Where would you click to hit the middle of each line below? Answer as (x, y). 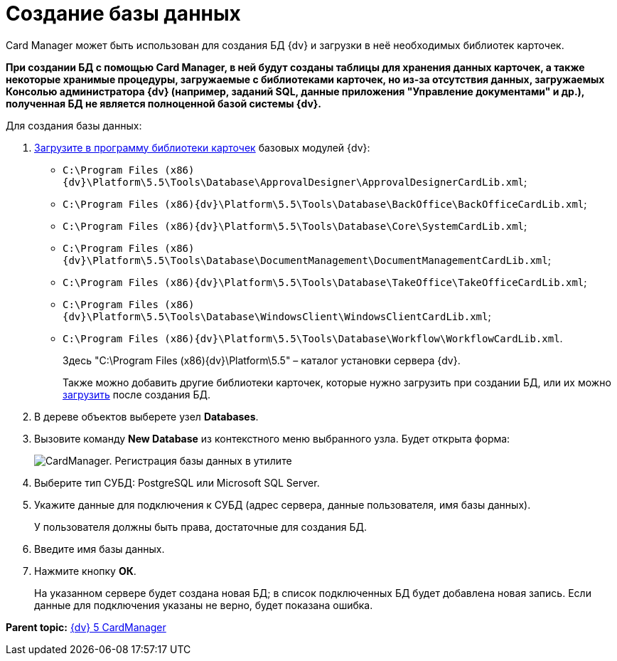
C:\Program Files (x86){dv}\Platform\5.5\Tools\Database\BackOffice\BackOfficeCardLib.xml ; (325, 203)
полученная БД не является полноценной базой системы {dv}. (164, 103)
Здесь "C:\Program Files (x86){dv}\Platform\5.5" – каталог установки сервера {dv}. (262, 360)
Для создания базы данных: (74, 125)
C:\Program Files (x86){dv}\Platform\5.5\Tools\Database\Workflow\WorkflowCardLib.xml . (313, 338)
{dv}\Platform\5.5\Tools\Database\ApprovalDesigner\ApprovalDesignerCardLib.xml (294, 182)
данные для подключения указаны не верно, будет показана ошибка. (204, 605)
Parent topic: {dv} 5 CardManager (86, 627)
